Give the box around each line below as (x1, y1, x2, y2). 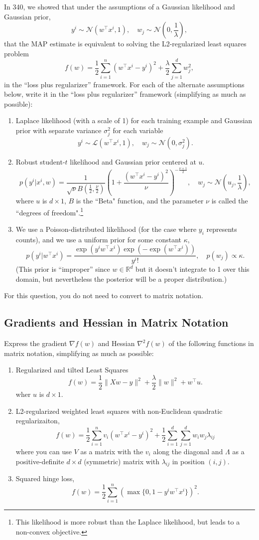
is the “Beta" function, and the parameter (76, 195, 204, 206)
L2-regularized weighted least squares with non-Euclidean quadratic (15, 405, 223, 416)
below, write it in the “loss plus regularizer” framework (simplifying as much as (4, 89, 246, 99)
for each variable (113, 125, 163, 135)
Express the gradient (4, 338, 67, 349)
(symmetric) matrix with (84, 456, 159, 466)
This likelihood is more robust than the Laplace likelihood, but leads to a (15, 517, 240, 527)
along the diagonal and (153, 446, 223, 456)
